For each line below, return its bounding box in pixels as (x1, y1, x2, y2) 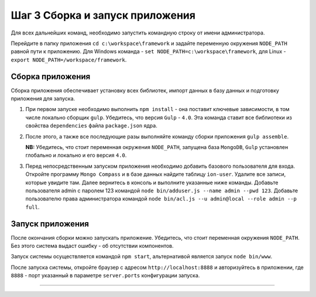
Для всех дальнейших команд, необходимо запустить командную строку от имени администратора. (11, 29, 265, 36)
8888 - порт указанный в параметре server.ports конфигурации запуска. (11, 272, 200, 279)
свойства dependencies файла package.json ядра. (25, 122, 157, 129)
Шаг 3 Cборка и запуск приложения (11, 9, 196, 22)
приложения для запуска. (11, 95, 75, 102)
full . (25, 203, 40, 210)
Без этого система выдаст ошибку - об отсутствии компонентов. (11, 243, 174, 249)
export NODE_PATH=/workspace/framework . (11, 56, 127, 63)
